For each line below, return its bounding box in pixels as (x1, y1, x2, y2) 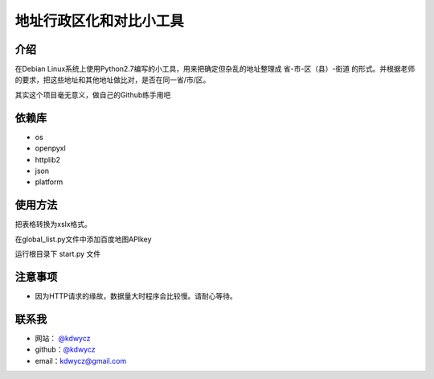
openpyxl (35, 143, 66, 153)
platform (35, 177, 63, 187)
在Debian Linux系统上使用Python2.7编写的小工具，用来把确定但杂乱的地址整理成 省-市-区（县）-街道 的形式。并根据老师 (14, 64, 416, 74)
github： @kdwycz (35, 344, 96, 354)
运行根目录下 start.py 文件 (14, 249, 101, 258)
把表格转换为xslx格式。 (14, 220, 92, 229)
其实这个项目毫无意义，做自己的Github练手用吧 (14, 89, 171, 100)
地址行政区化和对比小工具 (14, 12, 185, 30)
